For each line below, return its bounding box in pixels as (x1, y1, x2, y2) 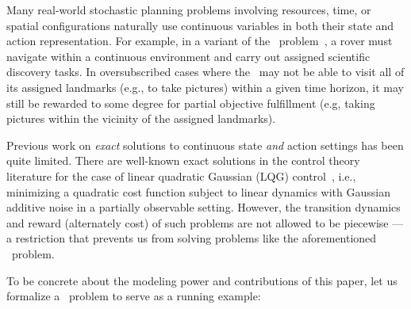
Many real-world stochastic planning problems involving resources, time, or (6, 2, 371, 17)
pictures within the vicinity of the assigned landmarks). (6, 110, 276, 127)
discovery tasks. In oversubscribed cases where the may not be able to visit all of (6, 63, 405, 80)
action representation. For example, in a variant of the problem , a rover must (6, 32, 393, 49)
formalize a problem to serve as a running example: (6, 288, 261, 304)
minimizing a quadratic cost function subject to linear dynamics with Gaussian (6, 183, 390, 200)
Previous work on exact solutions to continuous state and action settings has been (6, 136, 404, 153)
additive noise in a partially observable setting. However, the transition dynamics (6, 199, 401, 216)
